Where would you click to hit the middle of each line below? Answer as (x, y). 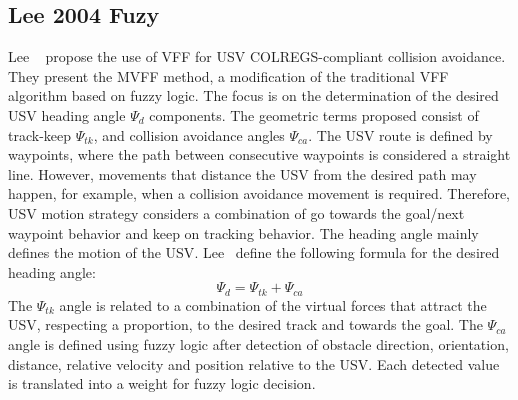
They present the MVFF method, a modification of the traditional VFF (228, 75)
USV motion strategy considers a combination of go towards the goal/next (236, 212)
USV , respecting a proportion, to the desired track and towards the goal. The (245, 324)
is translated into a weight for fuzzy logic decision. (162, 383)
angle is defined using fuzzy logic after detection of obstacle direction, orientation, (258, 343)
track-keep (40, 134)
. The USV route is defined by (400, 134)
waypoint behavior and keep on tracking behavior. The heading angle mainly (243, 232)
